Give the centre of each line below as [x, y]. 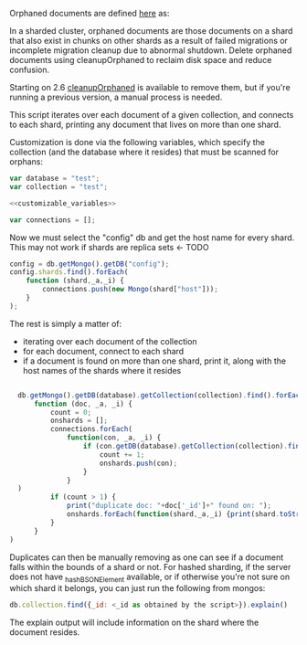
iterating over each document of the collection [110, 341]
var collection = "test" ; [58, 186]
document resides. [45, 632]
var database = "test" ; [55, 178]
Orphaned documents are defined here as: [90, 13]
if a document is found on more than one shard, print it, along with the [154, 361]
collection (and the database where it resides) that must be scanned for [144, 152]
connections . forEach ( [91, 429]
